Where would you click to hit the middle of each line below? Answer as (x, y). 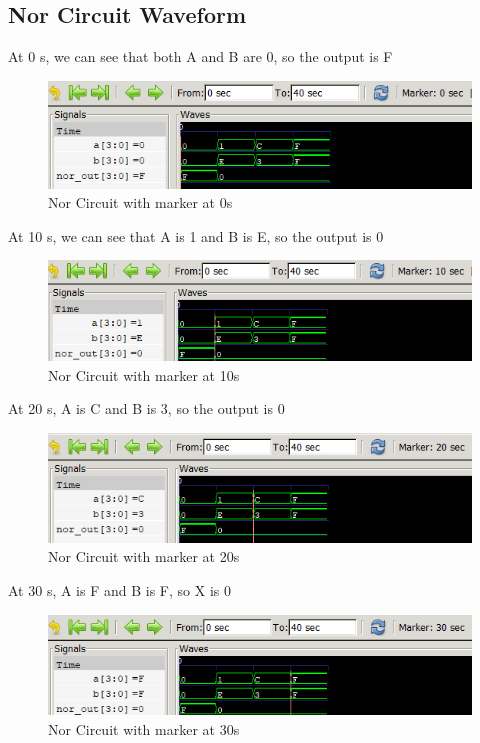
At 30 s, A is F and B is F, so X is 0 (119, 589)
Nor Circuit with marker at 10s (144, 374)
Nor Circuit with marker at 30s (144, 728)
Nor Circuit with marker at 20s (144, 556)
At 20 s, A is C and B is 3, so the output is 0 (146, 408)
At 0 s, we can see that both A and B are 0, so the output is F (200, 56)
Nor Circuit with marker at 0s (140, 202)
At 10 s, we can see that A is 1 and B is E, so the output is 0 (196, 235)
